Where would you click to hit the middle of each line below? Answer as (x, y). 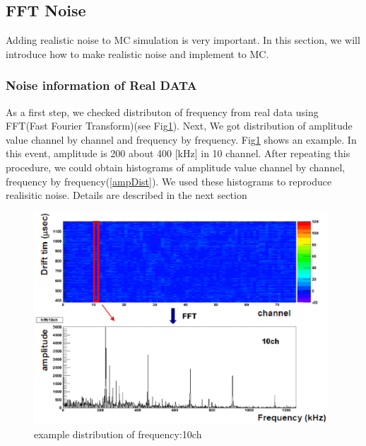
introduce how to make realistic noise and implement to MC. (137, 53)
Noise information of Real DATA (101, 85)
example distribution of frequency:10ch (118, 434)
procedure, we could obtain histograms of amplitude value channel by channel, (176, 167)
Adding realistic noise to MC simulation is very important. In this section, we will (183, 40)
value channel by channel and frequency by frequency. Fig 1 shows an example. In (181, 139)
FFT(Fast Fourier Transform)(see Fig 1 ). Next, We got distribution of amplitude (179, 126)
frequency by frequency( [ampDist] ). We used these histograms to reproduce (169, 181)
